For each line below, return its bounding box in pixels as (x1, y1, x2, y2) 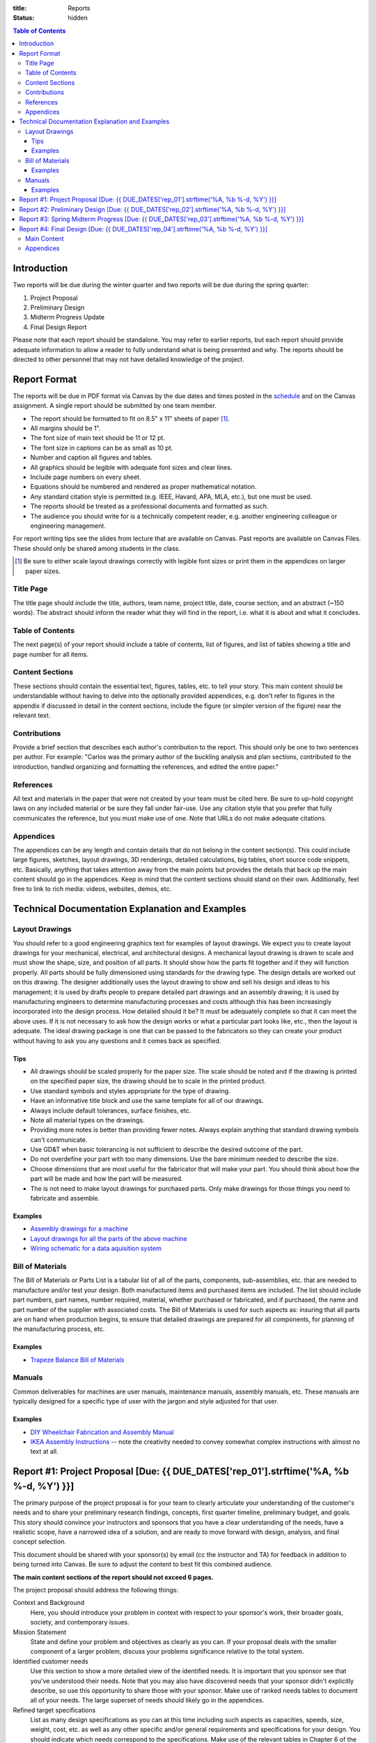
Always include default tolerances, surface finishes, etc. (30, 1106, 191, 1115)
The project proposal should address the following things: (13, 1586, 179, 1594)
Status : (13, 14, 35, 22)
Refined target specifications (13, 1705, 96, 1714)
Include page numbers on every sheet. (30, 473, 141, 481)
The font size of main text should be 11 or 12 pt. (30, 434, 165, 442)
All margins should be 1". (30, 424, 101, 432)
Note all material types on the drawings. (30, 1116, 145, 1124)
